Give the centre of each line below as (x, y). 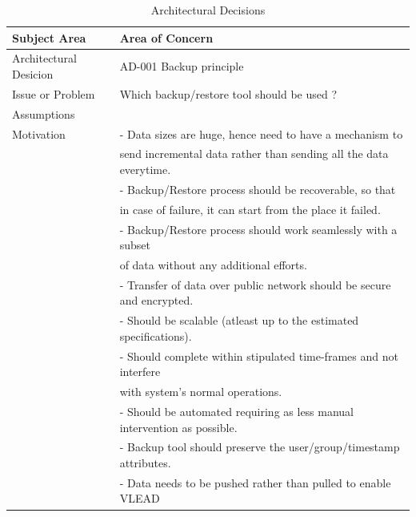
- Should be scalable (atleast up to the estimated (239, 320)
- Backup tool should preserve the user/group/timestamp (260, 447)
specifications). (156, 335)
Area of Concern (166, 37)
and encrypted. (156, 300)
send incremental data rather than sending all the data (254, 153)
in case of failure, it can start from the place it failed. (250, 209)
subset (135, 245)
